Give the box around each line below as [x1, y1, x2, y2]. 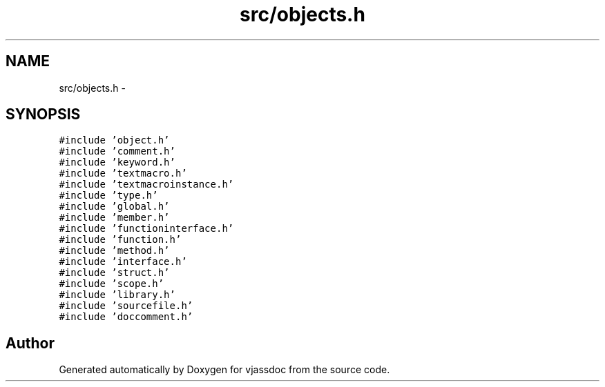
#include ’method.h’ [59, 245, 170, 257]
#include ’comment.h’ [59, 146, 175, 157]
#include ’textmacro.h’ [59, 168, 187, 179]
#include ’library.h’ [59, 289, 175, 301]
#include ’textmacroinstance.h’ [59, 179, 234, 190]
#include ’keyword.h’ [59, 157, 175, 168]
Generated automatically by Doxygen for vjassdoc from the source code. [59, 364, 390, 376]
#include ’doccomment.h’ [59, 311, 193, 323]
